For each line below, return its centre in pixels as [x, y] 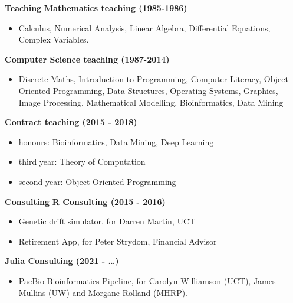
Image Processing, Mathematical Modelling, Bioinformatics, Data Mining [151, 102]
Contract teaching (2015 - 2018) [71, 122]
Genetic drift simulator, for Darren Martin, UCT [107, 221]
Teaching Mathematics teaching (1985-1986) [96, 8]
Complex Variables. [54, 39]
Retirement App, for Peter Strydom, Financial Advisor [118, 241]
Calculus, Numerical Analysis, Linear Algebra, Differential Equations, [144, 27]
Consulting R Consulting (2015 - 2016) [85, 201]
